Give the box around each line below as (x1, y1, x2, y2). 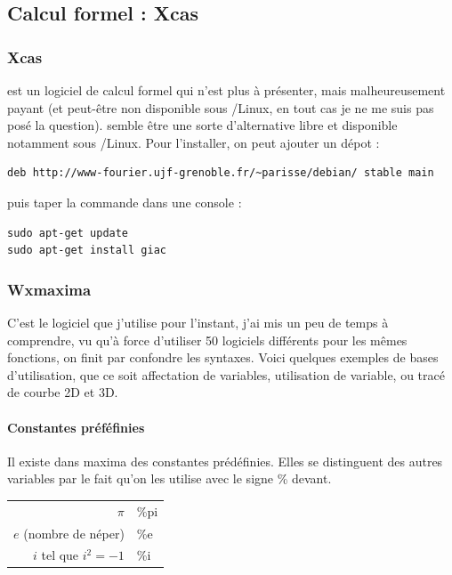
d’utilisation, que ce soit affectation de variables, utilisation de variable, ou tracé (7, 365, 445, 384)
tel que (41, 546, 79, 564)
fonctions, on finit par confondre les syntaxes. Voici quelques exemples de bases (7, 348, 439, 367)
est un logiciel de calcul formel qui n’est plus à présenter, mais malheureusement (7, 81, 446, 99)
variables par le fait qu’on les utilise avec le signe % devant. (7, 469, 332, 488)
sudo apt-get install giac (7, 244, 166, 257)
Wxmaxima (7, 278, 92, 300)
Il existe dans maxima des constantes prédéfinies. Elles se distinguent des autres (7, 451, 443, 470)
